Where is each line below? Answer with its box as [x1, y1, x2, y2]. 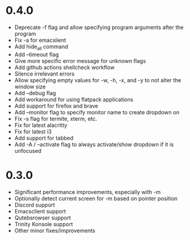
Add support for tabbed [14, 134, 74, 141]
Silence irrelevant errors [14, 70, 75, 77]
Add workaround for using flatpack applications [14, 96, 134, 103]
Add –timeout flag [14, 51, 59, 58]
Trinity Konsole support [14, 220, 73, 227]
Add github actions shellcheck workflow [14, 63, 115, 71]
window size [14, 83, 46, 90]
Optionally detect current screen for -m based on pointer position [14, 195, 178, 202]
